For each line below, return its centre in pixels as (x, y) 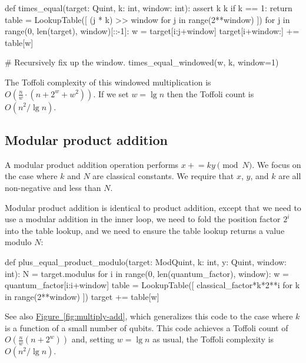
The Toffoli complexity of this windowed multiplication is (108, 82)
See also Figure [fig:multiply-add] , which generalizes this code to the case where (149, 316)
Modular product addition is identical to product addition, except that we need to (153, 207)
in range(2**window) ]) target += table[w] (82, 296)
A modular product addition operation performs (92, 164)
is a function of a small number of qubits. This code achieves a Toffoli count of (147, 327)
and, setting (93, 339)
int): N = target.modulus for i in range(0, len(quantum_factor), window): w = (147, 273)
